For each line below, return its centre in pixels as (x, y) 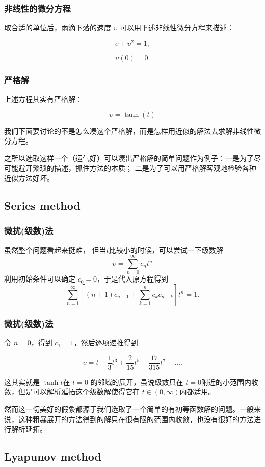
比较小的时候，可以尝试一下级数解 (166, 250)
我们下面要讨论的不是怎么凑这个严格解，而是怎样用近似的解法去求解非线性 (129, 131)
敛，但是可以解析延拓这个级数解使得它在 (72, 392)
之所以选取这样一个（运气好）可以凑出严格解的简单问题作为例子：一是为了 (129, 158)
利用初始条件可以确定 (40, 279)
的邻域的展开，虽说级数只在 (137, 381)
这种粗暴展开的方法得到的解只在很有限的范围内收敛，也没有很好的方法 (136, 419)
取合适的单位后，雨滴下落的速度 (58, 27)
